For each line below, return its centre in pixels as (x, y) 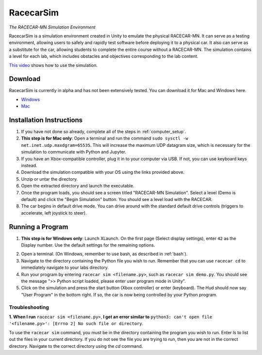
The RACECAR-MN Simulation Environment (52, 27)
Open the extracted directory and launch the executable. (78, 186)
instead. (29, 166)
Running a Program (39, 227)
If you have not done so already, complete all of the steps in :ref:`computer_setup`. (104, 132)
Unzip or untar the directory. (49, 179)
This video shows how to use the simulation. (53, 65)
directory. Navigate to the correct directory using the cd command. (76, 346)
